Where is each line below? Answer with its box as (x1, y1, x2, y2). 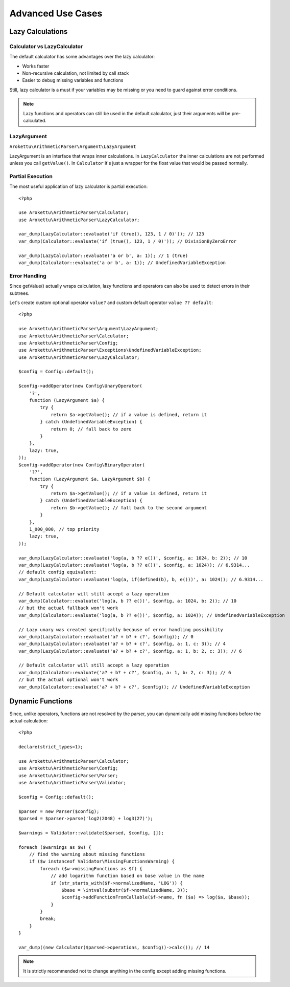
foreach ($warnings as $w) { (18, 844, 91, 850)
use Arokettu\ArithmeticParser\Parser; (18, 773, 118, 778)
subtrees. (9, 290, 30, 296)
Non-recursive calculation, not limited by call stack (22, 70, 129, 76)
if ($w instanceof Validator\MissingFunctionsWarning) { (29, 859, 175, 865)
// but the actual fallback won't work (18, 605, 118, 611)
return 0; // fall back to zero (51, 426, 132, 432)
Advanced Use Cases (9, 8, 103, 19)
